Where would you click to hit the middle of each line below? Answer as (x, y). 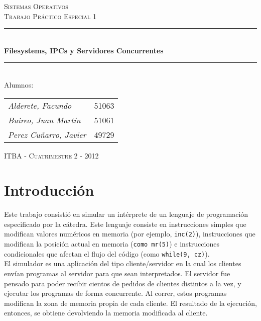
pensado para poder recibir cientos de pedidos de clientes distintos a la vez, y (123, 283)
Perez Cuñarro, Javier (47, 134)
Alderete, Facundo (40, 105)
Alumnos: (19, 84)
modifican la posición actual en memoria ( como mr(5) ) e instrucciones (112, 244)
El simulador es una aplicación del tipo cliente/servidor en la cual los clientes (123, 263)
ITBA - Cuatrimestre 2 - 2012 (51, 155)
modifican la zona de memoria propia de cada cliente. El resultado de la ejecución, (130, 303)
